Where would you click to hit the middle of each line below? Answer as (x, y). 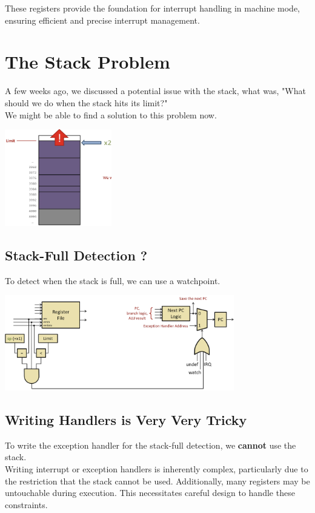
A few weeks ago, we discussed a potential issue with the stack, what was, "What (155, 91)
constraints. (26, 504)
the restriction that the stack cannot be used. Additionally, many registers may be (157, 481)
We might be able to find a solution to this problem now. (111, 114)
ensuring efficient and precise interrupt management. (102, 20)
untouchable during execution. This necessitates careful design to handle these (150, 493)
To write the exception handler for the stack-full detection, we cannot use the (151, 445)
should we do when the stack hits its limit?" (86, 102)
